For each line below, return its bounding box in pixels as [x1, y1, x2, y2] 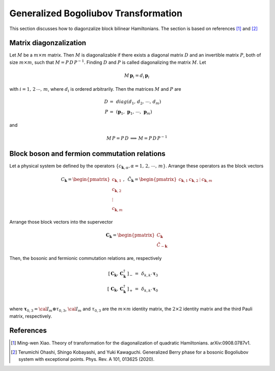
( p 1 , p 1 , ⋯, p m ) [116, 109, 152, 116]
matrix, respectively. [9, 313, 52, 319]
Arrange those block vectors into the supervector [9, 219, 113, 225]
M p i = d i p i [124, 73, 150, 79]
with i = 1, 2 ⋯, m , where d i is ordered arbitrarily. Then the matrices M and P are [9, 86, 182, 93]
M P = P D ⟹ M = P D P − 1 [106, 135, 168, 141]
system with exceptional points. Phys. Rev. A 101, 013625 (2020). [18, 356, 155, 362]
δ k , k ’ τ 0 [141, 286, 158, 293]
